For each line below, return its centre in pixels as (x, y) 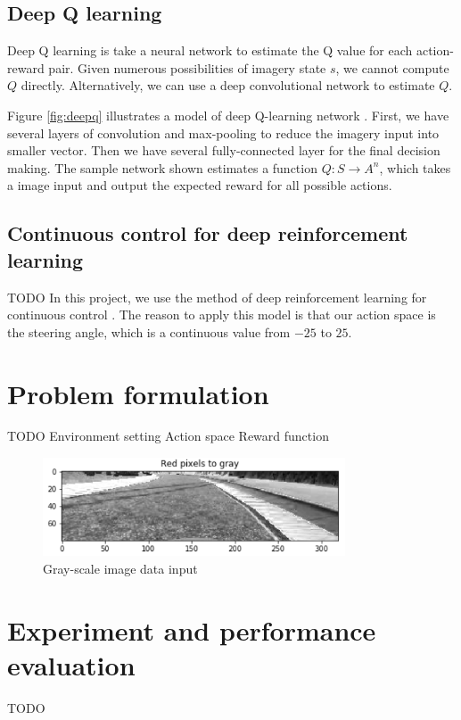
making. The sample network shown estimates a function (162, 167)
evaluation (71, 664)
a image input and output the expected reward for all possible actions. (200, 185)
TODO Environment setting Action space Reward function (168, 436)
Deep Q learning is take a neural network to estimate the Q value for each (210, 50)
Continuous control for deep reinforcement (208, 233)
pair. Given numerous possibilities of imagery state (187, 67)
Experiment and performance (192, 629)
